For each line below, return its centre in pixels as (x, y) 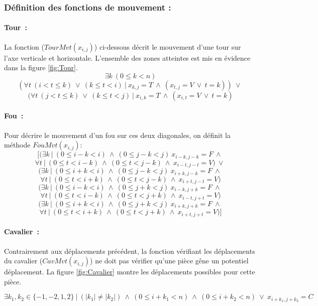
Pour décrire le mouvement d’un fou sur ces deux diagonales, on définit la (117, 135)
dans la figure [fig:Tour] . (41, 67)
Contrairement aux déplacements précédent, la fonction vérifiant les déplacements (130, 251)
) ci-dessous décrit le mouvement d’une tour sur (168, 46)
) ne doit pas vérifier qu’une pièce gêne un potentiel (169, 261)
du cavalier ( (23, 261)
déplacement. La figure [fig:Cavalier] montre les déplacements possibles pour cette (130, 272)
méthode (17, 145)
